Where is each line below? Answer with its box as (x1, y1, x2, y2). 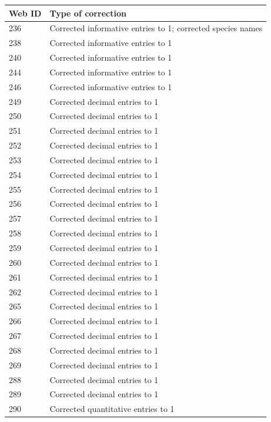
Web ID (9, 6, 42, 19)
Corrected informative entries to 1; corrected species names (49, 22, 263, 34)
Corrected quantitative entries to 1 (49, 403, 175, 415)
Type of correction (49, 6, 126, 19)
